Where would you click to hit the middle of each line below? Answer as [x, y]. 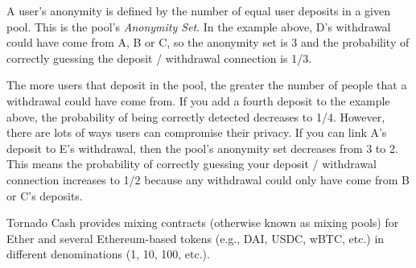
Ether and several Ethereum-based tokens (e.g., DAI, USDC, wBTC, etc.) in [196, 238]
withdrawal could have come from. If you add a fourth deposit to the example [198, 100]
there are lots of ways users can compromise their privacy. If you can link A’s [197, 132]
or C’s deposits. [45, 195]
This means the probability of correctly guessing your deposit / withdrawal [192, 164]
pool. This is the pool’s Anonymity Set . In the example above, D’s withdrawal [199, 26]
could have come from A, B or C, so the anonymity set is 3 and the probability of [208, 42]
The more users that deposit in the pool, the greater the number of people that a [207, 85]
